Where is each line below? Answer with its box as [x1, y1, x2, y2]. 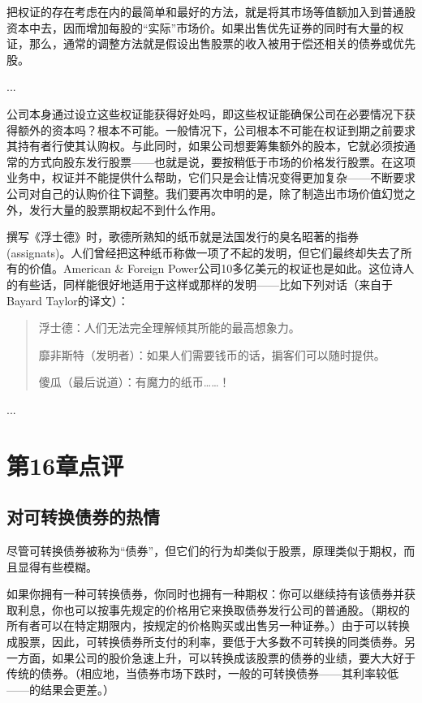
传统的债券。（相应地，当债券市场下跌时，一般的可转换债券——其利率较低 [6, 665, 398, 682]
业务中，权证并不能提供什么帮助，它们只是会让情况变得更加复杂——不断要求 [6, 169, 416, 186]
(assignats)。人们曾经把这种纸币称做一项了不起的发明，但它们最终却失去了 [6, 244, 401, 261]
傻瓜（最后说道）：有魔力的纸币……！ [38, 373, 230, 390]
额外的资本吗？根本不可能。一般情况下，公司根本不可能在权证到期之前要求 [17, 121, 416, 138]
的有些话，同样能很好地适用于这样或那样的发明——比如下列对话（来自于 [6, 275, 393, 292]
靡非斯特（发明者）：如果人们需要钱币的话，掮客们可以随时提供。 [38, 346, 385, 363]
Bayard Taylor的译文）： [6, 291, 129, 308]
